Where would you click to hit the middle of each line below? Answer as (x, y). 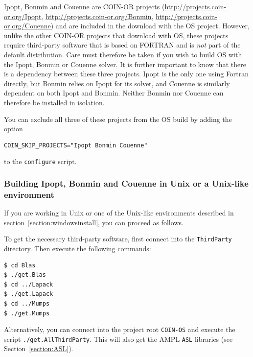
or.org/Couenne (27, 26)
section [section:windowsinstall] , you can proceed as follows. (94, 222)
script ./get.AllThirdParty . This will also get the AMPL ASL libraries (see (118, 339)
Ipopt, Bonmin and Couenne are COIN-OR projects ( (84, 6)
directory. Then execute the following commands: (78, 248)
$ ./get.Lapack (29, 294)
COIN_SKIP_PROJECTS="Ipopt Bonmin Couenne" (76, 145)
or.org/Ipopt (23, 16)
